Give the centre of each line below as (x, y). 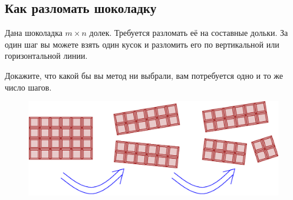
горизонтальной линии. (46, 56)
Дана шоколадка (34, 33)
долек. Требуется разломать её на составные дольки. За (189, 33)
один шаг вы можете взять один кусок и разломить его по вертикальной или (142, 44)
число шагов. (28, 87)
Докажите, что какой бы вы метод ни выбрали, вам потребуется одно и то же (144, 75)
